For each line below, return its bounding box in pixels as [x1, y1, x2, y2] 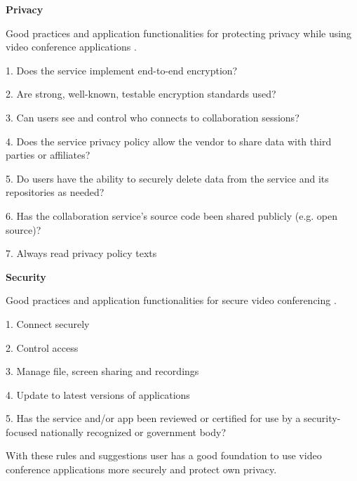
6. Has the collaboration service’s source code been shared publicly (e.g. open [6, 208, 338, 223]
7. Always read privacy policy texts [6, 246, 157, 261]
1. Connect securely [6, 316, 90, 331]
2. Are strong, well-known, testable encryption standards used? [6, 86, 276, 101]
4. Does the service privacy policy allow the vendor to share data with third [6, 133, 332, 148]
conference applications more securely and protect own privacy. [6, 462, 277, 477]
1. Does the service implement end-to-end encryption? [6, 62, 238, 77]
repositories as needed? [6, 185, 105, 199]
